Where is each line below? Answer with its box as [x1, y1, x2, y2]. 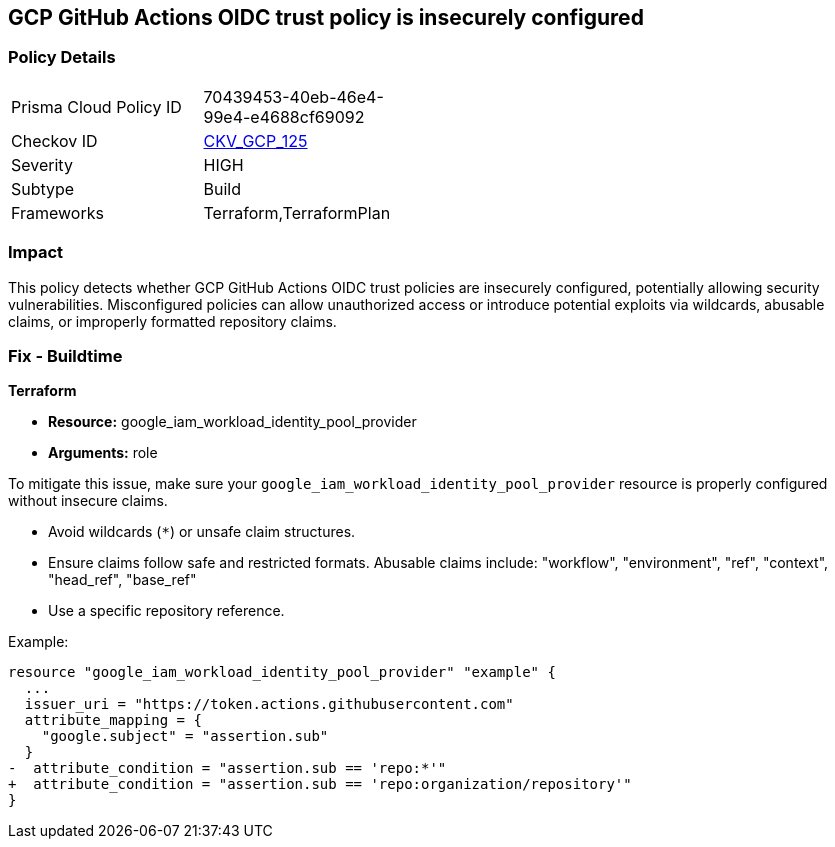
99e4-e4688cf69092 [203, 106, 365, 127]
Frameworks [11, 202, 104, 223]
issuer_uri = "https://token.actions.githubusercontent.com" [24, 696, 514, 713]
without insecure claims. [8, 492, 168, 510]
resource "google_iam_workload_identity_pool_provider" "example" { [8, 664, 556, 681]
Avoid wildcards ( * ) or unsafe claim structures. [48, 523, 356, 541]
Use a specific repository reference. [48, 602, 285, 620]
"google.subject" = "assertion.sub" [41, 728, 329, 745]
